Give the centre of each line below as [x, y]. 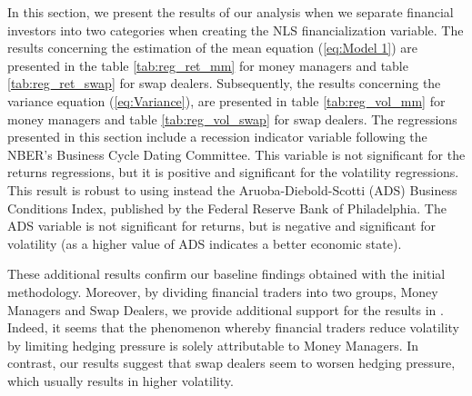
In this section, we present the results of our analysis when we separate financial [231, 12]
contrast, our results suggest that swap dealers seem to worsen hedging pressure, [231, 363]
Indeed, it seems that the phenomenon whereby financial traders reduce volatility [233, 327]
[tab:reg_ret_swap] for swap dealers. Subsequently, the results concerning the [224, 83]
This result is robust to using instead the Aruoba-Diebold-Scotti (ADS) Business [232, 189]
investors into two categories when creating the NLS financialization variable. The [236, 30]
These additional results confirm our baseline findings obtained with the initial [226, 274]
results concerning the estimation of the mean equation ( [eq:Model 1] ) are [213, 48]
